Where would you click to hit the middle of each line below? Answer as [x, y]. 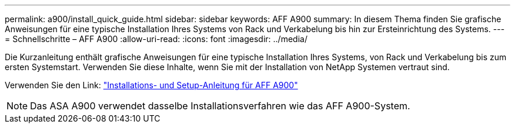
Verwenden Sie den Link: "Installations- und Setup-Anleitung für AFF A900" [151, 85]
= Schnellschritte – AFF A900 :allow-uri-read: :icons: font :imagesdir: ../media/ [156, 39]
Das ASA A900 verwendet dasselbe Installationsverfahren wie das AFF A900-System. [220, 106]
